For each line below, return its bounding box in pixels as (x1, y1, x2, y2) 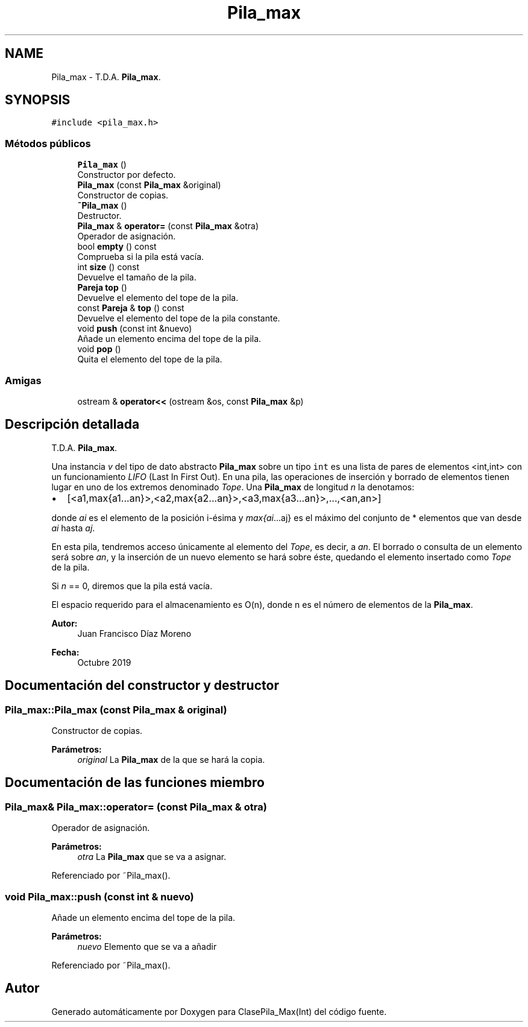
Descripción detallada (5, 417, 140, 432)
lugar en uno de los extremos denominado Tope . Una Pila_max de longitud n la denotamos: (51, 481, 415, 492)
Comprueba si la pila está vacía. (77, 251, 204, 262)
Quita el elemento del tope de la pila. (77, 354, 222, 365)
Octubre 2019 (77, 657, 131, 668)
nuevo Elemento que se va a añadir (77, 941, 217, 952)
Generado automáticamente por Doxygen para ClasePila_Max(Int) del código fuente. (51, 1006, 387, 1017)
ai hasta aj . (51, 522, 95, 533)
